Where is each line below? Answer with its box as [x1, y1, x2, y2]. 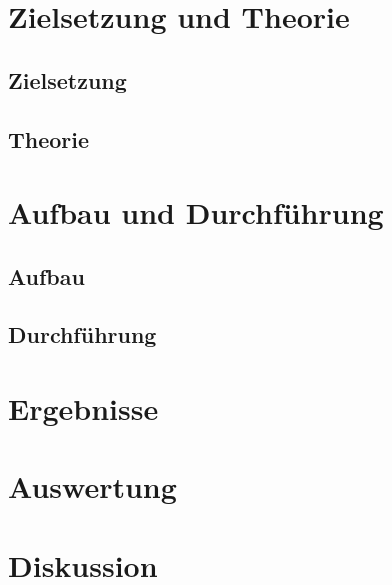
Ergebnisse [8, 388, 159, 429]
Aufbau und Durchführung [8, 192, 384, 233]
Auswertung [8, 466, 177, 507]
